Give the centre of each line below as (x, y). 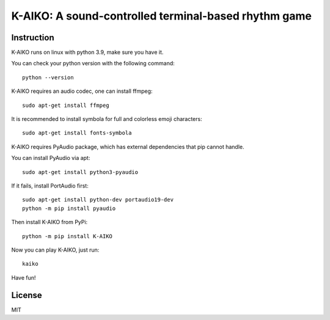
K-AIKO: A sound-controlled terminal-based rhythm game (161, 16)
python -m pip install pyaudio (69, 208)
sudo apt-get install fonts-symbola (77, 133)
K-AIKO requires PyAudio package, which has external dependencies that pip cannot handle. (128, 147)
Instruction (33, 38)
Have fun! (24, 277)
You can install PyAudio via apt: (51, 158)
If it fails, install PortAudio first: (50, 186)
